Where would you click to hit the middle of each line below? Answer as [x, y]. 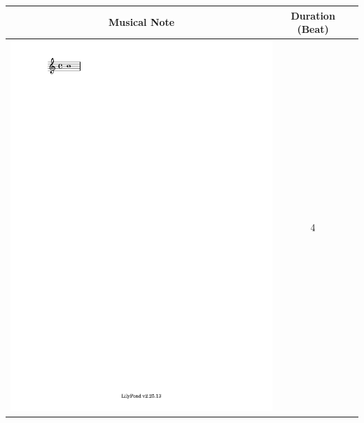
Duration [313, 15]
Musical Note [142, 22]
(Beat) [313, 29]
